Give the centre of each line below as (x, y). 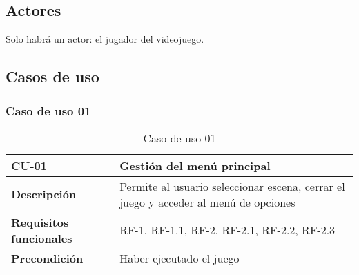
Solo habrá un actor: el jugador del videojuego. (105, 39)
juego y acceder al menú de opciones (207, 202)
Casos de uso (52, 76)
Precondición (47, 258)
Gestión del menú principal (195, 165)
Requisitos (40, 222)
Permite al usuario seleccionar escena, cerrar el (232, 186)
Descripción (44, 194)
